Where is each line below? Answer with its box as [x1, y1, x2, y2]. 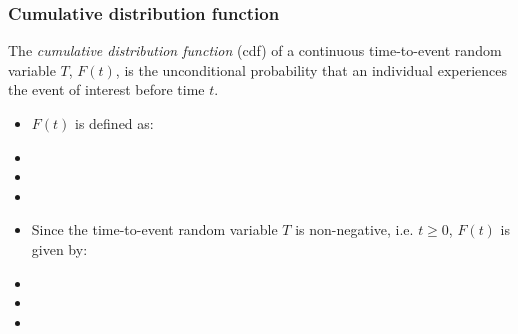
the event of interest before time [8, 79, 205, 100]
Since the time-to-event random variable [31, 219, 278, 240]
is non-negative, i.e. [295, 219, 414, 240]
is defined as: [75, 113, 154, 133]
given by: [31, 238, 88, 259]
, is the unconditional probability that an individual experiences [115, 59, 507, 80]
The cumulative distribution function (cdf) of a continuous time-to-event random [8, 40, 502, 61]
